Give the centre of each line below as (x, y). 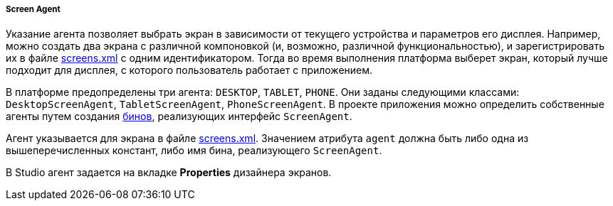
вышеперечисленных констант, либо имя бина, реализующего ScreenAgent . (194, 151)
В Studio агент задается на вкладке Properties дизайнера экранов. (169, 173)
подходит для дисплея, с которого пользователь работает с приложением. (189, 70)
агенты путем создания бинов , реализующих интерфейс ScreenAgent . (179, 116)
